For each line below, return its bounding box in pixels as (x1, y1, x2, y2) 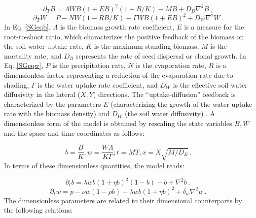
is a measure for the (184, 22, 244, 31)
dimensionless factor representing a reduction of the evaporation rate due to (4, 69, 233, 80)
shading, (4, 79, 29, 90)
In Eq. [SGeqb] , (4, 22, 51, 31)
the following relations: (4, 205, 73, 215)
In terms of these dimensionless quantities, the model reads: (4, 160, 184, 170)
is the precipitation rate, (52, 60, 126, 70)
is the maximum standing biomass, (94, 41, 199, 51)
